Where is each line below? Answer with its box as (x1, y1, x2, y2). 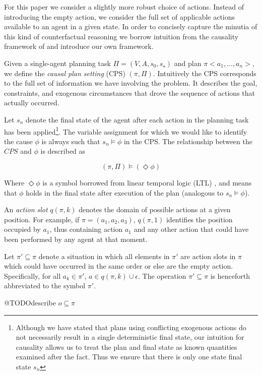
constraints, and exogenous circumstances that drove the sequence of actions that (4, 87, 255, 98)
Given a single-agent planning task (4, 57, 111, 68)
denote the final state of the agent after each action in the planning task (25, 114, 249, 124)
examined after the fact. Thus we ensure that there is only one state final (16, 351, 242, 362)
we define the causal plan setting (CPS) (4, 68, 125, 78)
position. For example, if (4, 214, 80, 224)
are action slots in (180, 251, 236, 261)
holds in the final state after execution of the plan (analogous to (26, 187, 224, 198)
